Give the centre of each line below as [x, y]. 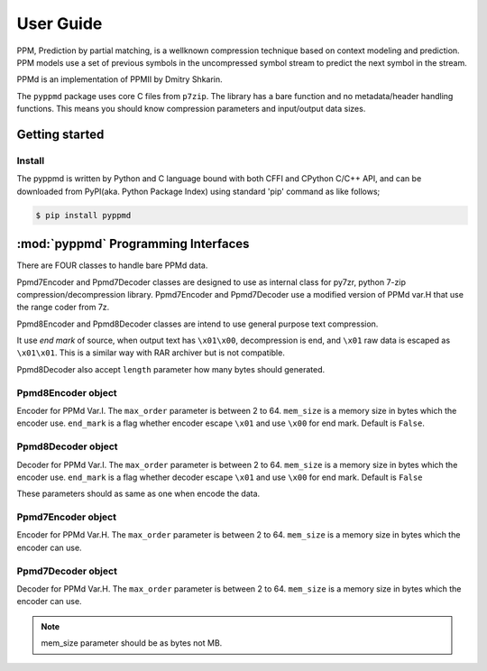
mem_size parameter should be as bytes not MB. [132, 643]
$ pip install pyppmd [83, 215]
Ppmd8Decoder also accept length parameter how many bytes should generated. [171, 369]
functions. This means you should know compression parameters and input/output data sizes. [191, 109]
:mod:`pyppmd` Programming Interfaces [133, 244]
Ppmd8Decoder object [67, 446]
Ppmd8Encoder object [67, 392]
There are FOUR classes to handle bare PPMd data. [112, 265]
